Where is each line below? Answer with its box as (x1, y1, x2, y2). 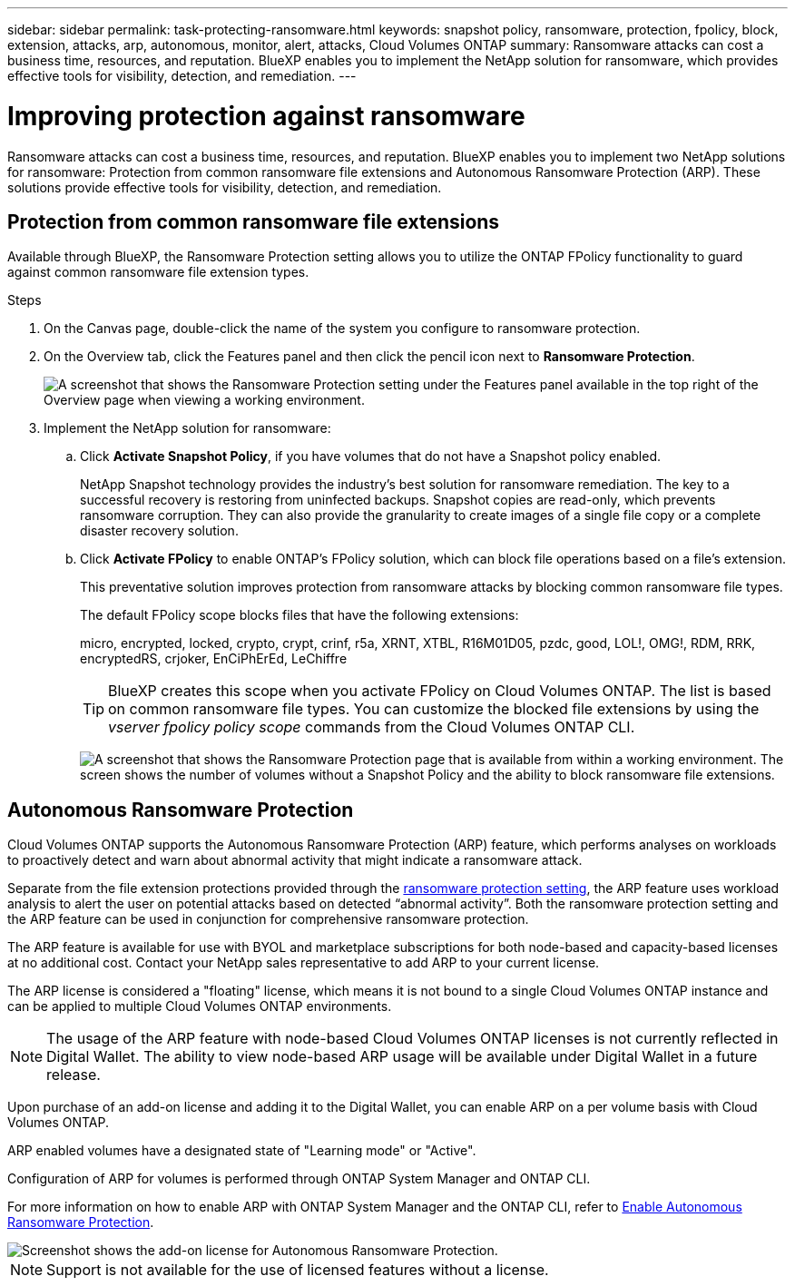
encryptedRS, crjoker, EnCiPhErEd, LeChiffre (80, 651, 348, 667)
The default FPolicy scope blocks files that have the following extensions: (80, 607, 519, 623)
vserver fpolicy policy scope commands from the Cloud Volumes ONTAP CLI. (108, 718, 635, 737)
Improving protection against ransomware (7, 100, 525, 132)
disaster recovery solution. (80, 523, 239, 539)
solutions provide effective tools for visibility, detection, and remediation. (7, 179, 442, 195)
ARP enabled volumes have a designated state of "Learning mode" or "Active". (7, 1143, 476, 1159)
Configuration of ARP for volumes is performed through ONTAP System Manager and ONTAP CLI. (7, 1171, 591, 1187)
